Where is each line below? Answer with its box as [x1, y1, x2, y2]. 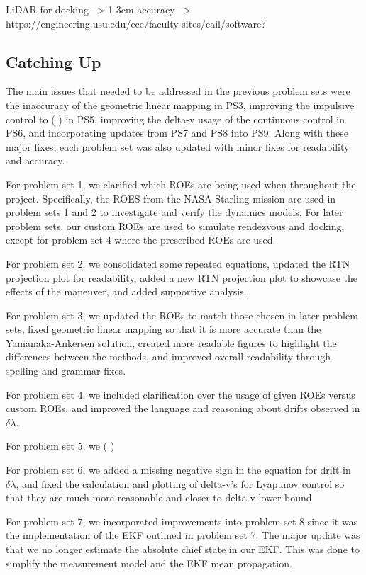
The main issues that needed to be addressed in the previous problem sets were [6, 84, 350, 98]
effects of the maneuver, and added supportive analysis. [6, 284, 247, 299]
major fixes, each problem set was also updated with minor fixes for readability [6, 139, 350, 154]
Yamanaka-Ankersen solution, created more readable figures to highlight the [6, 335, 337, 350]
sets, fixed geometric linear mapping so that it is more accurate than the [6, 321, 321, 336]
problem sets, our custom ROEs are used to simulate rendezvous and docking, [6, 218, 345, 233]
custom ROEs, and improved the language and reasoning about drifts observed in [6, 401, 360, 416]
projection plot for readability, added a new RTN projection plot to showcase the [6, 270, 357, 285]
